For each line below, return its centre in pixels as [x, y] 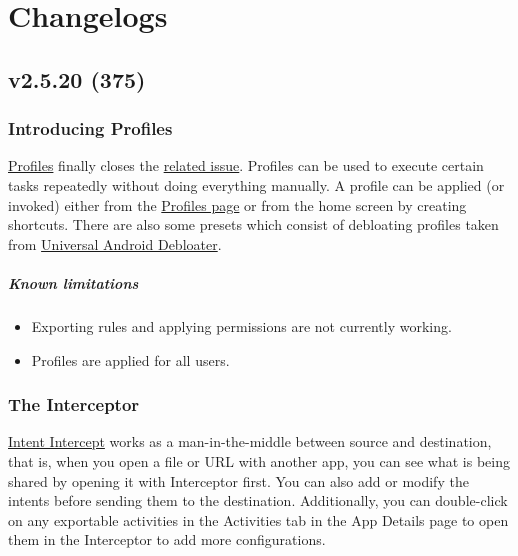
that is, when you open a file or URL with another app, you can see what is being [259, 460]
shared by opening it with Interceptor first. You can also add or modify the [238, 480]
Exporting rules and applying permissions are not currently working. [241, 325]
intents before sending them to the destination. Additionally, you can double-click [258, 500]
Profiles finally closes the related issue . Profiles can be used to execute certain [246, 165]
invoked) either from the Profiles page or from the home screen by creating [237, 204]
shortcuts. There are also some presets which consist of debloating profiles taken [253, 224]
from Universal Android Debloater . [115, 243]
